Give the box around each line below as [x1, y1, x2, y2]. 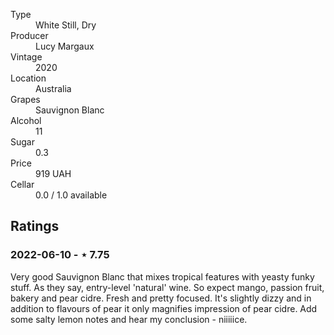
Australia [35, 83, 72, 94]
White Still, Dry [35, 19, 97, 31]
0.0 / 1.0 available [35, 189, 108, 201]
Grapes [10, 94, 41, 105]
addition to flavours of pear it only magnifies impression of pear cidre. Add [10, 302, 318, 314]
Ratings [10, 218, 60, 235]
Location [10, 72, 47, 84]
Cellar [10, 179, 35, 190]
